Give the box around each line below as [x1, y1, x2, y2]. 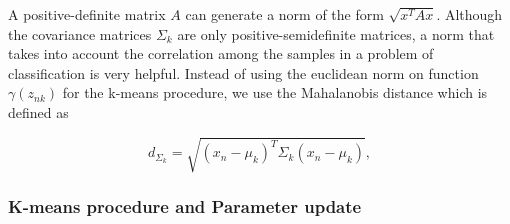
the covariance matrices [8, 23, 152, 44]
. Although [436, 4, 503, 24]
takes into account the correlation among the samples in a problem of [8, 43, 434, 64]
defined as [8, 101, 69, 122]
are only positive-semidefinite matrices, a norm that [177, 23, 495, 44]
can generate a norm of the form [185, 4, 384, 24]
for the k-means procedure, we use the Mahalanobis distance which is [62, 82, 488, 103]
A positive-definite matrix [8, 4, 166, 24]
